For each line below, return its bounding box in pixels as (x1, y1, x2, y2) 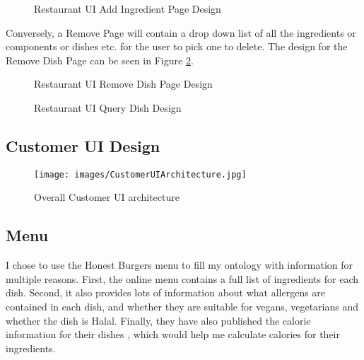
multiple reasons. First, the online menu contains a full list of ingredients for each (6, 271, 358, 286)
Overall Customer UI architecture (34, 190, 180, 204)
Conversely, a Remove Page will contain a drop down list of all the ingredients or (6, 25, 356, 40)
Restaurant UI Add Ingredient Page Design (34, 1, 221, 16)
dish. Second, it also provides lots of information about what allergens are (6, 285, 326, 300)
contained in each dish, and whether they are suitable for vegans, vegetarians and (6, 299, 359, 313)
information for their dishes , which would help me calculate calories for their (6, 327, 340, 342)
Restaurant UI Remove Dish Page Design (34, 76, 213, 91)
